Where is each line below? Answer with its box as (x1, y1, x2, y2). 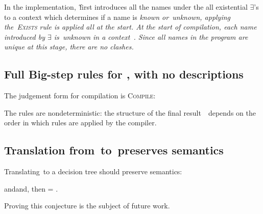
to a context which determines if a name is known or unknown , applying (4, 11, 231, 22)
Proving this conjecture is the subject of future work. (4, 200, 170, 211)
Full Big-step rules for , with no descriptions (4, 66, 244, 82)
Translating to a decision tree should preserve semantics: (4, 166, 182, 177)
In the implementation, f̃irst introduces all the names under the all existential (4, 2, 248, 12)
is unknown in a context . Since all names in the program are (54, 31, 248, 42)
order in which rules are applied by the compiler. (4, 117, 157, 128)
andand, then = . (4, 183, 58, 194)
